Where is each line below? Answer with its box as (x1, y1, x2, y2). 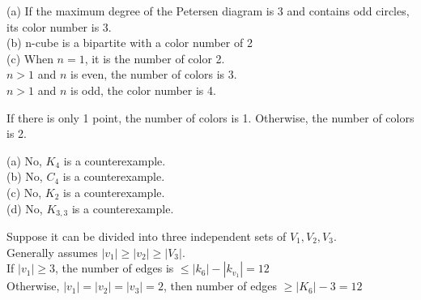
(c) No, (6, 183, 42, 200)
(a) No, (6, 152, 42, 169)
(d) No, (6, 199, 43, 216)
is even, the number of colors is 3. (70, 66, 237, 83)
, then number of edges (163, 277, 278, 294)
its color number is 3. (6, 18, 112, 35)
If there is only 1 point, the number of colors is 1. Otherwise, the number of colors (6, 109, 415, 126)
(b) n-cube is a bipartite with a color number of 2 (6, 34, 253, 51)
